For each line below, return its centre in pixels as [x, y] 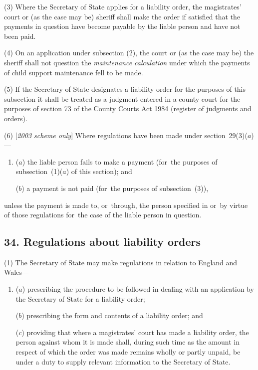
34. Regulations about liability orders [103, 242]
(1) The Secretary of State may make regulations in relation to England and [121, 262]
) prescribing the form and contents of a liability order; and [112, 315]
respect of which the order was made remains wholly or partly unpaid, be [128, 352]
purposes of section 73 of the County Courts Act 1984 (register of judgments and [128, 108]
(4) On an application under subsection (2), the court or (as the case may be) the [129, 53]
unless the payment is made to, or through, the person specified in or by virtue [126, 205]
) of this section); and [99, 171]
